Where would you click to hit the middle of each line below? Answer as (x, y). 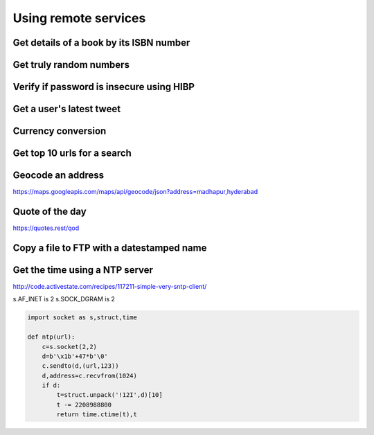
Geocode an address (59, 176)
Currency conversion (60, 131)
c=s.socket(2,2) (69, 347)
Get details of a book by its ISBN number (101, 43)
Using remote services (79, 18)
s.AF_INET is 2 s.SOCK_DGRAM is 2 (64, 299)
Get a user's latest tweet (67, 109)
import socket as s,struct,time (82, 318)
